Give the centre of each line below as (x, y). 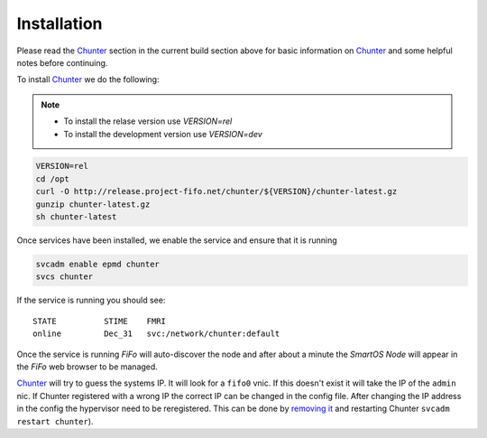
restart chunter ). (55, 421)
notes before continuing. (62, 62)
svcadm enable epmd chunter (97, 265)
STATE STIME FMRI (100, 321)
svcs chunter (64, 277)
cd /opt (52, 179)
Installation (60, 23)
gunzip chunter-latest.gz (93, 204)
